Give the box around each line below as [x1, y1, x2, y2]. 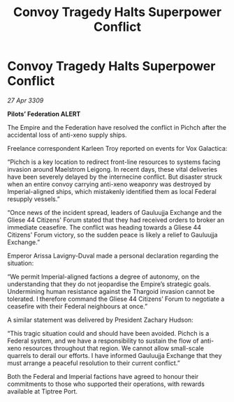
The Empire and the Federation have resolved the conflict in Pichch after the [7, 123, 227, 131]
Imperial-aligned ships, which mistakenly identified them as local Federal [7, 187, 217, 195]
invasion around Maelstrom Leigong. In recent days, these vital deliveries [7, 165, 218, 173]
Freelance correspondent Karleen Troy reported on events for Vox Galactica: [7, 144, 228, 152]
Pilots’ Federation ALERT [7, 110, 81, 118]
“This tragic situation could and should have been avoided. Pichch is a [7, 329, 210, 337]
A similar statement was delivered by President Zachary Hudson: [7, 315, 193, 324]
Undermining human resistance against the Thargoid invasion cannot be [7, 287, 215, 295]
